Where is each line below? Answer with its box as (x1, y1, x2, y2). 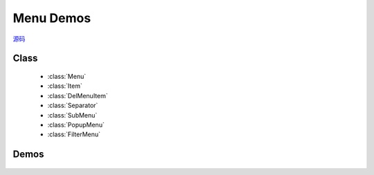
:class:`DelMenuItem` (47, 91, 108, 100)
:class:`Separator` (47, 101, 98, 110)
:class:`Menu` (47, 72, 87, 80)
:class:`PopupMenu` (47, 120, 105, 129)
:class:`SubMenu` (47, 111, 98, 119)
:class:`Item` (47, 82, 82, 90)
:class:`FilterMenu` (47, 130, 100, 138)
